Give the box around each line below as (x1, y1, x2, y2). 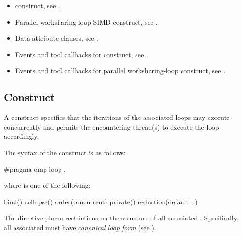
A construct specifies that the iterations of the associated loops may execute (4, 112, 230, 122)
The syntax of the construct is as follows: (4, 147, 126, 157)
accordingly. (4, 131, 39, 141)
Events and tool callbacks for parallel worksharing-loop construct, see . (15, 66, 226, 76)
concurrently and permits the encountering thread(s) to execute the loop (4, 121, 219, 132)
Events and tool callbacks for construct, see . (15, 49, 148, 59)
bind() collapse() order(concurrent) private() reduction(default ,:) (4, 196, 197, 206)
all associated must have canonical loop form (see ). (4, 222, 156, 232)
